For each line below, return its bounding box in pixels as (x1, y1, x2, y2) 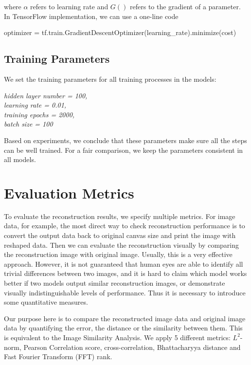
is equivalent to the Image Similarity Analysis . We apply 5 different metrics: (4, 332, 231, 342)
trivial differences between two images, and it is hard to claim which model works (4, 268, 247, 278)
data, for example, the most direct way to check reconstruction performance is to (4, 220, 245, 231)
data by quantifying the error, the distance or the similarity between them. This (4, 323, 243, 333)
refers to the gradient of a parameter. (130, 1, 241, 11)
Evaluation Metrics (4, 182, 134, 202)
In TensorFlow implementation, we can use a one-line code (4, 11, 179, 21)
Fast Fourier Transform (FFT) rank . (4, 351, 112, 362)
